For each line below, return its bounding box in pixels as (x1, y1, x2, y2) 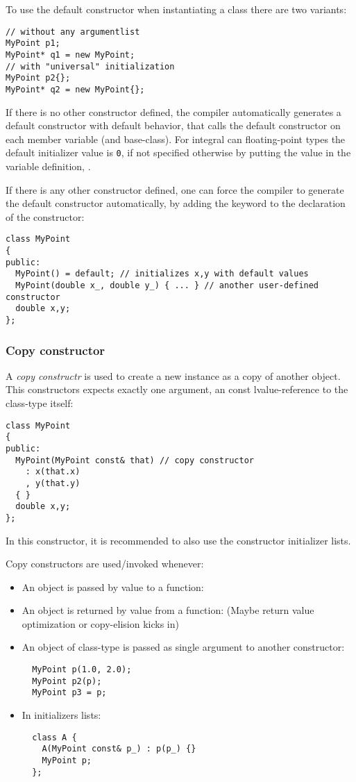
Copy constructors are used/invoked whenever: (6, 556, 204, 571)
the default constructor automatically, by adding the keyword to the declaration (6, 196, 346, 210)
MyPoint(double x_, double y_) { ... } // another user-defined (15, 280, 319, 290)
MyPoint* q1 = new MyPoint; (6, 49, 135, 60)
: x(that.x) (25, 467, 80, 477)
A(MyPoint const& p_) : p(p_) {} (42, 744, 196, 754)
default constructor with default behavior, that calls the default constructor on (6, 118, 341, 133)
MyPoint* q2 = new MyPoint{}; (6, 84, 145, 94)
